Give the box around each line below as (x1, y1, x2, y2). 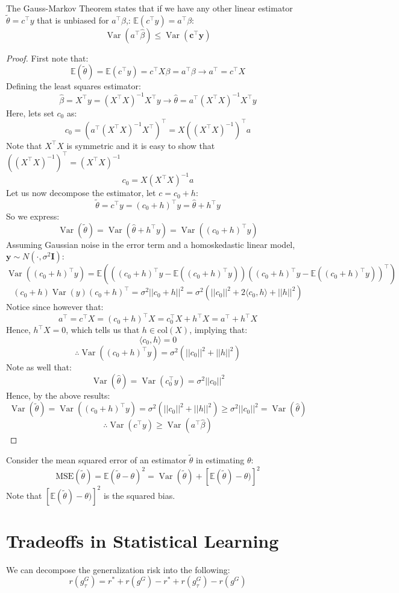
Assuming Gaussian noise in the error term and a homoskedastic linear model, (6, 238, 295, 250)
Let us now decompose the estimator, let (6, 186, 156, 199)
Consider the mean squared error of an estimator (6, 454, 187, 466)
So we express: (6, 210, 60, 222)
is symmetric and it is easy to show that (66, 139, 215, 151)
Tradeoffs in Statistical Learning (6, 528, 279, 553)
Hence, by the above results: (6, 388, 110, 401)
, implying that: (189, 323, 248, 336)
